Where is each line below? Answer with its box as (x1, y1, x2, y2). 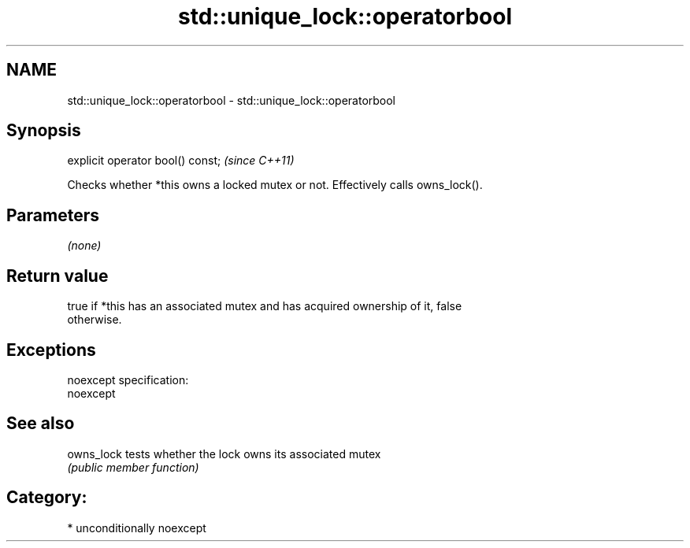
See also (6, 413, 75, 434)
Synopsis (6, 120, 81, 141)
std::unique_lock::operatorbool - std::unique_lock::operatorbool (67, 93, 396, 107)
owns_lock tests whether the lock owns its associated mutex (67, 446, 381, 461)
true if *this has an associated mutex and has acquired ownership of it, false (67, 299, 462, 313)
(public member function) (67, 460, 199, 474)
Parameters (6, 205, 99, 225)
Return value (6, 265, 109, 286)
